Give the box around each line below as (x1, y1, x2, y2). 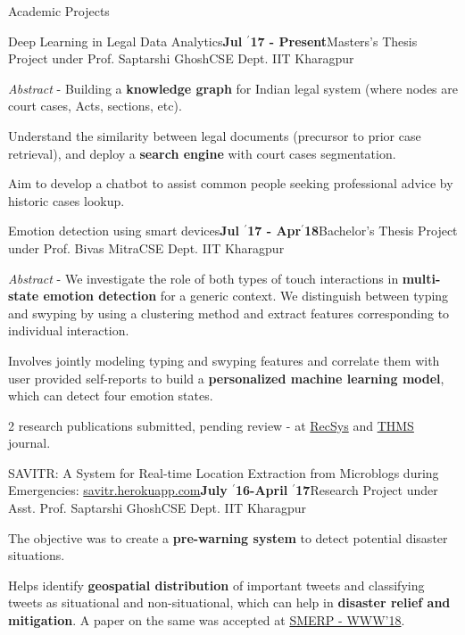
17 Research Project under (295, 481, 438, 499)
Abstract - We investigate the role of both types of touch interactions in (8, 268, 399, 287)
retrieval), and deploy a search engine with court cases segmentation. (8, 144, 396, 162)
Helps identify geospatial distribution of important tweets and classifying (8, 575, 425, 594)
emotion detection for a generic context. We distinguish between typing (43, 286, 449, 305)
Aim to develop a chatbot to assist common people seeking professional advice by (8, 174, 453, 193)
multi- (402, 268, 441, 287)
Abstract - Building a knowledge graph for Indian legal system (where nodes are (8, 78, 458, 97)
